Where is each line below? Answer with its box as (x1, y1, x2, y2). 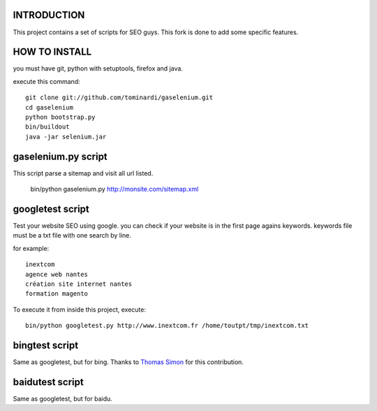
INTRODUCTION (13, 9, 85, 21)
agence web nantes (25, 270, 89, 278)
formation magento (25, 290, 89, 298)
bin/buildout (25, 123, 70, 131)
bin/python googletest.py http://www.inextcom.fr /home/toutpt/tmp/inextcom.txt (25, 322, 309, 330)
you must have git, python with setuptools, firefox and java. (13, 64, 183, 73)
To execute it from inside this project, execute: (13, 305, 147, 314)
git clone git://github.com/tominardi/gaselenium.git (25, 94, 213, 101)
